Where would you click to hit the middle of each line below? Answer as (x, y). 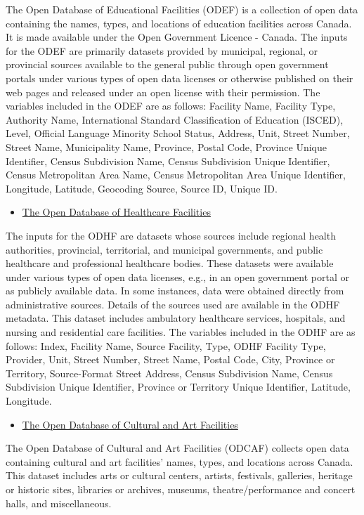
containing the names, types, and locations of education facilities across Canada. (179, 23)
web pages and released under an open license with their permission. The (163, 92)
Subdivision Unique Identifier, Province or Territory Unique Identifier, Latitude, (178, 387)
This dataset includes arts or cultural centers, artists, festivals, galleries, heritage (179, 475)
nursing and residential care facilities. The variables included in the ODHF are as (181, 332)
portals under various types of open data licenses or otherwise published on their (180, 78)
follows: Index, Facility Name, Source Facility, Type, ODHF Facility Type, (166, 345)
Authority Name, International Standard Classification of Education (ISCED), (175, 119)
